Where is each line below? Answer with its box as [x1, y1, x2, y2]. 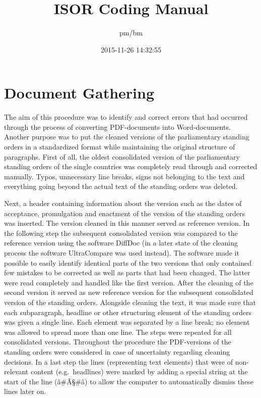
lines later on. [4, 386, 46, 396]
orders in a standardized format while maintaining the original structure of [4, 141, 235, 152]
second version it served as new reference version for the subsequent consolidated [4, 287, 253, 297]
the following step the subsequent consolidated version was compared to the [4, 227, 238, 238]
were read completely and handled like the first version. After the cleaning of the [4, 277, 253, 287]
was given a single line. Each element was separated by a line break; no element [4, 317, 250, 327]
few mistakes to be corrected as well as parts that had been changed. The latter [4, 267, 250, 278]
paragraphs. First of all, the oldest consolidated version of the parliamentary [4, 151, 240, 162]
